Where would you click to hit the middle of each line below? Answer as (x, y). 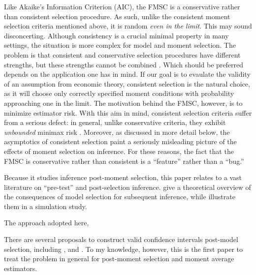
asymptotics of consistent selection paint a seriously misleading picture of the (120, 141)
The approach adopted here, (47, 223)
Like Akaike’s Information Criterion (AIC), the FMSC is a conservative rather (122, 6)
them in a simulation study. (46, 206)
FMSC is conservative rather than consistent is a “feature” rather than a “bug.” (124, 161)
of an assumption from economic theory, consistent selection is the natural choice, (127, 83)
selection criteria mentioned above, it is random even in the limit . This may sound (128, 26)
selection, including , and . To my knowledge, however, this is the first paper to (123, 249)
